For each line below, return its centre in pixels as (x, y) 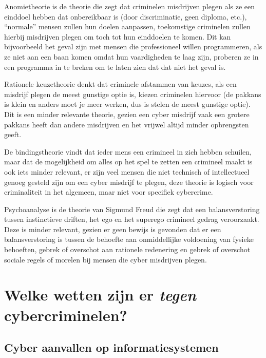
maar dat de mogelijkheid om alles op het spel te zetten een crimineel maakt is (128, 162)
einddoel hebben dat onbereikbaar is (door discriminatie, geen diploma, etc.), (126, 16)
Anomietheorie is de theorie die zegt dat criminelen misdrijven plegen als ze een (129, 6)
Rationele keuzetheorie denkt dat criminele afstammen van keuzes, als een (120, 84)
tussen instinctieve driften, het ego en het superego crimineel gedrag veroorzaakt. (132, 219)
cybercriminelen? (66, 315)
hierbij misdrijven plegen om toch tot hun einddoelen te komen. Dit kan (118, 36)
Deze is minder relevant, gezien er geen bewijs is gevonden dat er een (113, 229)
